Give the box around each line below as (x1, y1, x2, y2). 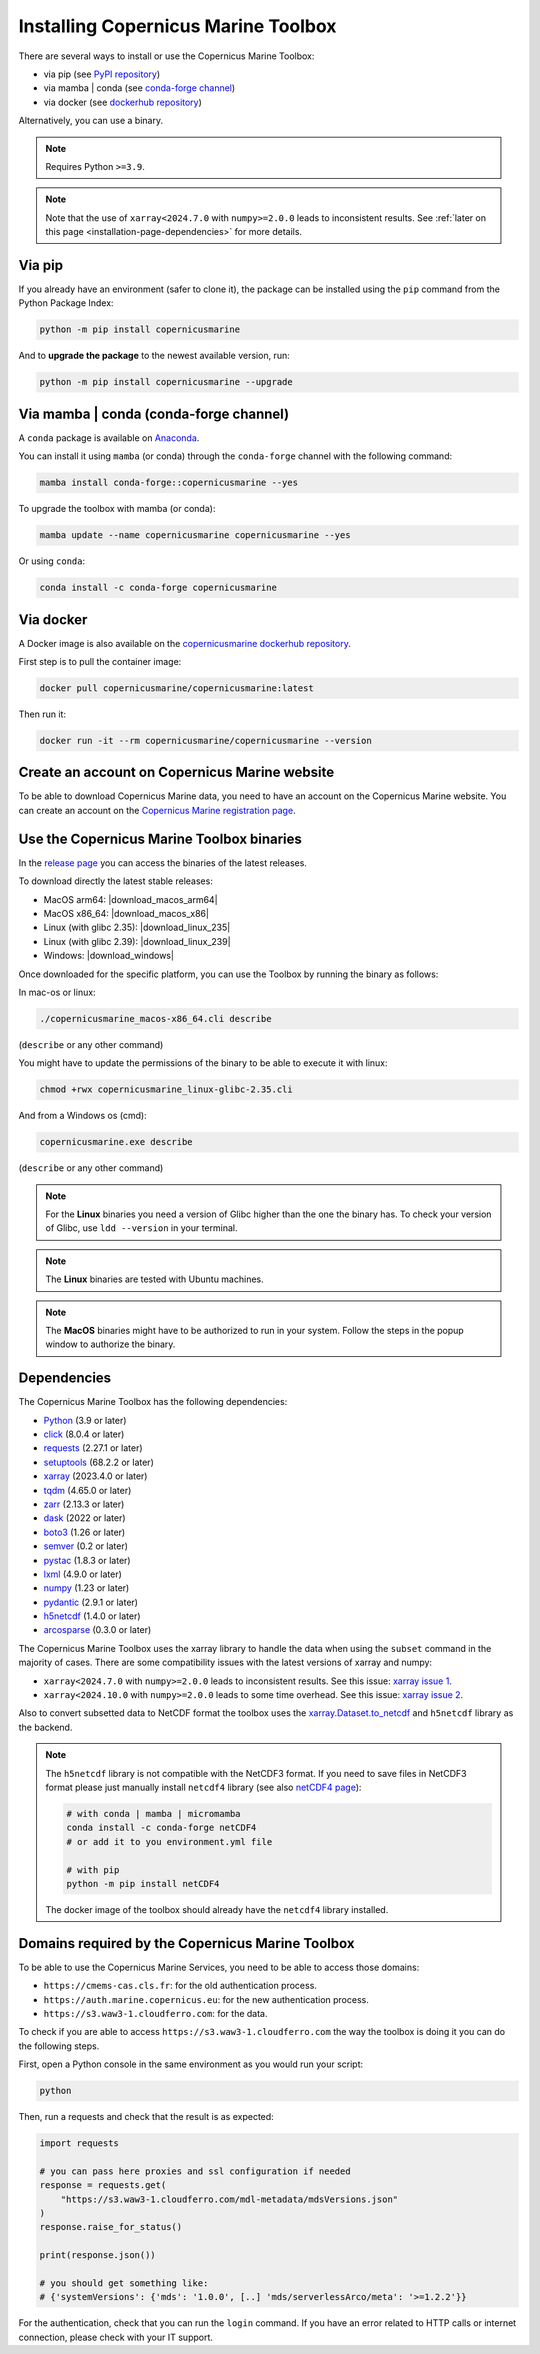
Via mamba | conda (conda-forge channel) (18, 405, 290, 422)
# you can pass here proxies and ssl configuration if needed (39, 2165, 351, 2177)
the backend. (18, 1721, 73, 1733)
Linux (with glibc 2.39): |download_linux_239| (43, 935, 231, 947)
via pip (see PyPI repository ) (43, 68, 161, 80)
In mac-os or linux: (18, 986, 96, 998)
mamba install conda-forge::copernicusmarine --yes (39, 477, 299, 489)
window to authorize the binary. (45, 1338, 176, 1350)
